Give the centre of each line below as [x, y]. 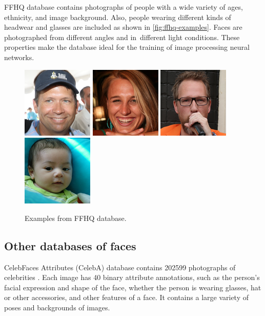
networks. [19, 57]
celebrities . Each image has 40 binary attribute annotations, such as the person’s [132, 277]
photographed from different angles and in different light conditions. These [122, 37]
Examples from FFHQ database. [76, 218]
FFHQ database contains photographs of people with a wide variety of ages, [124, 7]
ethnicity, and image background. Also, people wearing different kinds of [118, 17]
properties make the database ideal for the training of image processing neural [127, 47]
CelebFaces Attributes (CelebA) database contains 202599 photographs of [120, 267]
